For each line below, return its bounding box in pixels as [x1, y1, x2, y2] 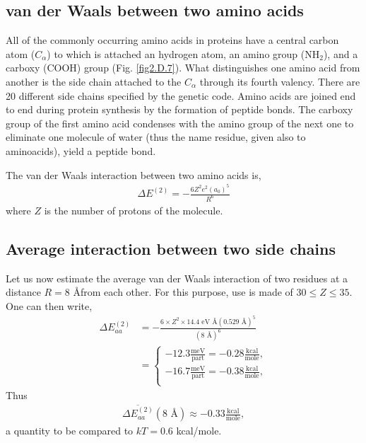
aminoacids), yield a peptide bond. [6, 143, 156, 158]
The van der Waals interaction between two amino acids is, [6, 167, 261, 182]
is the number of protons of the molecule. [44, 202, 223, 217]
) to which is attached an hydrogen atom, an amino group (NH [47, 46, 320, 61]
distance [6, 284, 41, 299]
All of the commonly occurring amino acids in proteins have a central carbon [6, 33, 339, 47]
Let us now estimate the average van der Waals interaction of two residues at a [6, 270, 348, 285]
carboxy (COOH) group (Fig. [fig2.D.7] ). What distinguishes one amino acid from [6, 60, 360, 75]
